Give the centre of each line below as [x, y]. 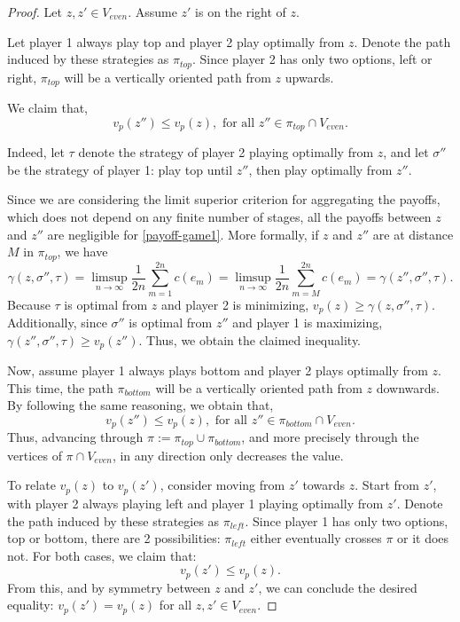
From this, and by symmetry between [109, 587]
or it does [423, 538]
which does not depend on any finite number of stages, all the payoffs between [219, 216]
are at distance [413, 234]
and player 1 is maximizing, [308, 323]
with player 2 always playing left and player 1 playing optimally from [195, 503]
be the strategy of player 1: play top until [120, 169]
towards [324, 485]
